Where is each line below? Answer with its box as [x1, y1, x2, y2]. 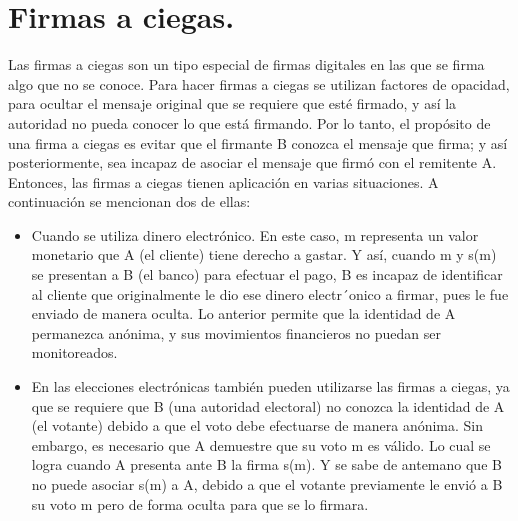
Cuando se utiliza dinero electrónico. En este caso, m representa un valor [31, 224, 479, 245]
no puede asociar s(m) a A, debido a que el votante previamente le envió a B [31, 474, 503, 494]
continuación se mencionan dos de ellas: [8, 191, 251, 212]
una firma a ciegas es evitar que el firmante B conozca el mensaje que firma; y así [8, 132, 508, 153]
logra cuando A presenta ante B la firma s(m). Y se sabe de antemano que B [31, 454, 502, 475]
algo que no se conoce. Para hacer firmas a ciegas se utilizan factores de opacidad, [8, 73, 510, 94]
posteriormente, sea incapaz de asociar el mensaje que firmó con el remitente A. [8, 152, 497, 173]
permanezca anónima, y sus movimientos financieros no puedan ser [31, 322, 442, 343]
